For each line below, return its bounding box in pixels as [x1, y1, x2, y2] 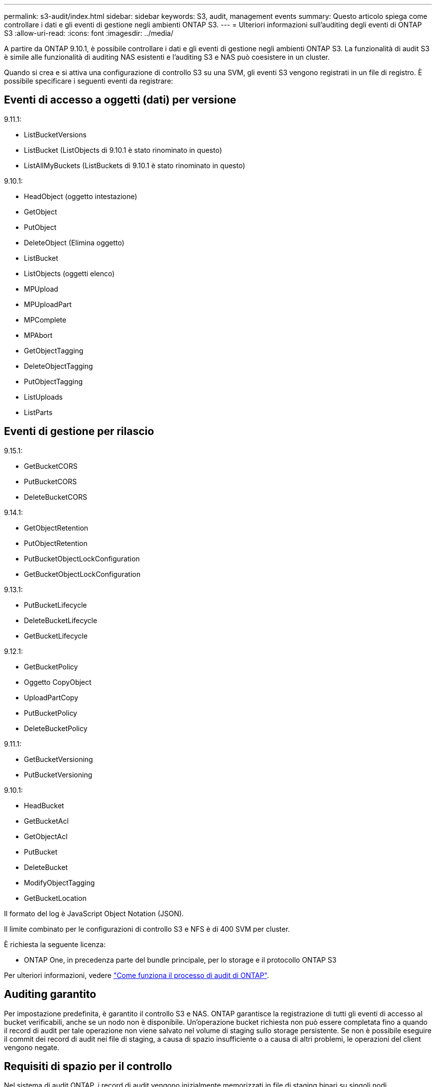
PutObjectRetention [24, 539, 88, 547]
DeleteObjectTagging [24, 361, 93, 370]
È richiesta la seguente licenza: [4, 940, 106, 949]
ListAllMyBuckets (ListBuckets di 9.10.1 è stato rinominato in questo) [24, 161, 245, 170]
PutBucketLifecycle [24, 600, 87, 609]
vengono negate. [4, 1043, 60, 1052]
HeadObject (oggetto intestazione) [24, 192, 137, 201]
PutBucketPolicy [24, 708, 77, 717]
